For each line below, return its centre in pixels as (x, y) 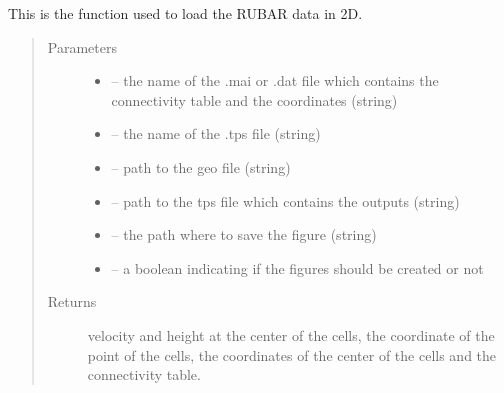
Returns (72, 301)
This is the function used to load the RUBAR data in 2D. (185, 13)
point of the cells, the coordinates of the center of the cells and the (292, 354)
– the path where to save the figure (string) (244, 234)
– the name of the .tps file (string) (216, 133)
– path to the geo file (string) (201, 166)
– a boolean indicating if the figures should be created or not (297, 267)
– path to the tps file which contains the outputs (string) (285, 200)
